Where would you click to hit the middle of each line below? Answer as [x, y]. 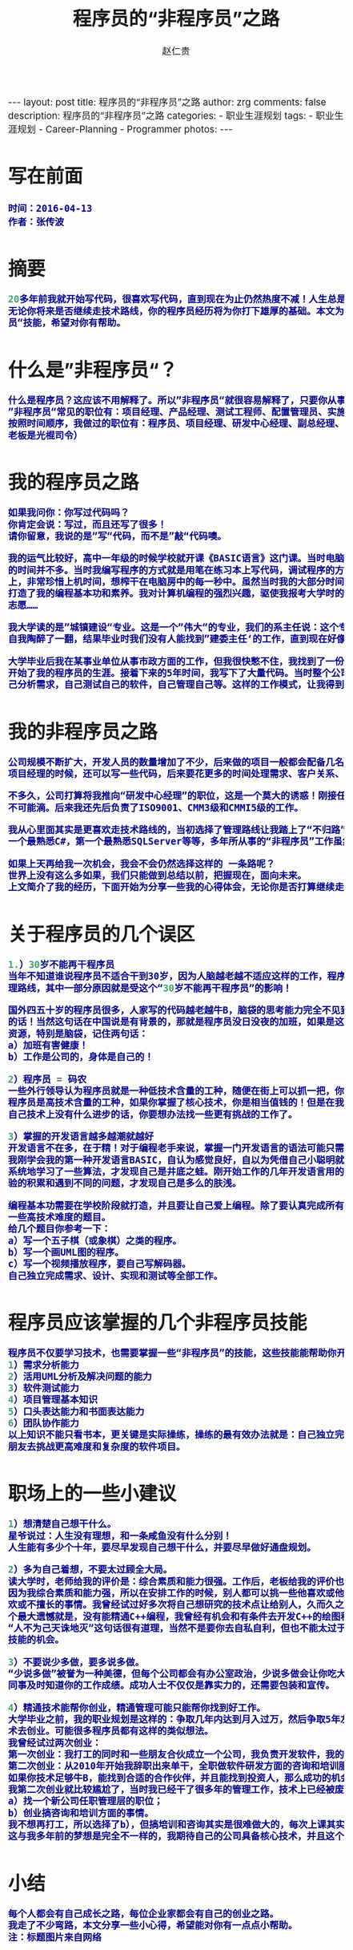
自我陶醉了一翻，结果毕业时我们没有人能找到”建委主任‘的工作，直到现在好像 [177, 639]
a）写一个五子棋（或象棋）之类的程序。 [95, 1241]
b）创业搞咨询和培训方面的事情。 [81, 1813]
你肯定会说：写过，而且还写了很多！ [88, 524]
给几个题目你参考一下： [60, 1229]
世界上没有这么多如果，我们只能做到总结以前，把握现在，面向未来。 [158, 876]
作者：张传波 [36, 223]
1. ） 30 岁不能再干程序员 [62, 965]
